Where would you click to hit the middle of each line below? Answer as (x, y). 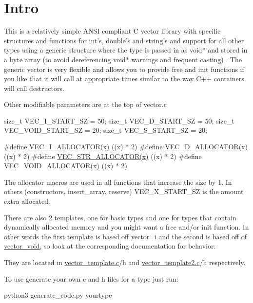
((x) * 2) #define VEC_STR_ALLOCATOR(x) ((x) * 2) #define (103, 156)
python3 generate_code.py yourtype (58, 295)
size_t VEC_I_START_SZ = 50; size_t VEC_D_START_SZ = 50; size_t (119, 120)
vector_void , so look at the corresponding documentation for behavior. (110, 246)
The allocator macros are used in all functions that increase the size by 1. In (118, 182)
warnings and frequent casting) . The (187, 59)
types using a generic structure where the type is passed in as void (103, 50)
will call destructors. (34, 88)
